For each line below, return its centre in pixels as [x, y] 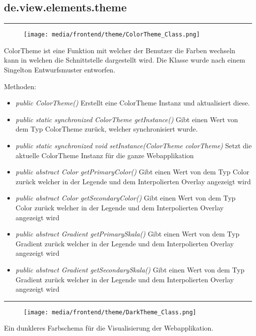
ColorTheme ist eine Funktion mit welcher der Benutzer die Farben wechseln [120, 50]
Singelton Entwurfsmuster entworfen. [60, 70]
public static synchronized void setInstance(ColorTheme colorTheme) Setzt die [134, 146]
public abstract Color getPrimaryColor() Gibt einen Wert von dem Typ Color [132, 172]
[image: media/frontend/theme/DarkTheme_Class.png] [110, 312]
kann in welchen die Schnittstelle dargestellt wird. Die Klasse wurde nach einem [125, 60]
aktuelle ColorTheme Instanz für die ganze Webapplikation [105, 155]
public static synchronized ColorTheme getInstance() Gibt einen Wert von [127, 119]
